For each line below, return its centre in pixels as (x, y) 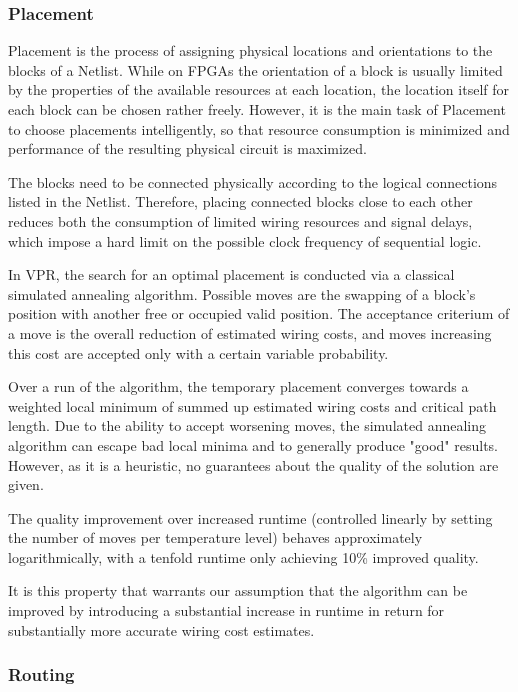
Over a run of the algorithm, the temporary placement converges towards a (238, 386)
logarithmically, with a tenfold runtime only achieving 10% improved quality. (243, 556)
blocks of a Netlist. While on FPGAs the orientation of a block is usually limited (255, 69)
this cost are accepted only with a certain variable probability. (198, 352)
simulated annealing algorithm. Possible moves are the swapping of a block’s (242, 293)
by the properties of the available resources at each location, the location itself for (258, 89)
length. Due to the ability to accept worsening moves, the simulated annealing (247, 425)
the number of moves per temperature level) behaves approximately (215, 537)
